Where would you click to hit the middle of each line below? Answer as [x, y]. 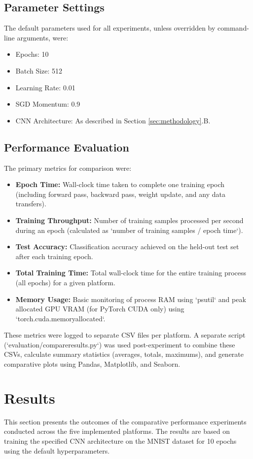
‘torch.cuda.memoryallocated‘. [60, 318]
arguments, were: [43, 37]
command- [233, 28]
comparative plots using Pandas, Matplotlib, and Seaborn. [92, 364]
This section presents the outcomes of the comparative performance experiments [125, 421]
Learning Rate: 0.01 [45, 87]
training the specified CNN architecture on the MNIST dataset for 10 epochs [120, 440]
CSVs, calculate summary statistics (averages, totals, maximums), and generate [124, 354]
